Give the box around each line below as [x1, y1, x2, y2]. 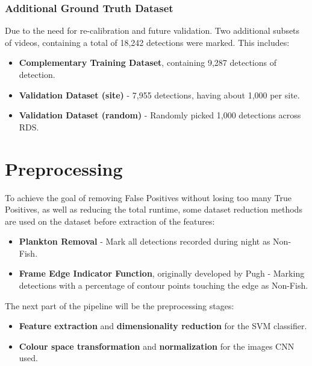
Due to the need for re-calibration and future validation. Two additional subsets [5, 24, 300, 37]
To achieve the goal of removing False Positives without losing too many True [5, 191, 292, 204]
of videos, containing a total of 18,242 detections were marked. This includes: [5, 36, 290, 48]
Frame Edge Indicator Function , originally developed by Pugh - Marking [19, 267, 305, 280]
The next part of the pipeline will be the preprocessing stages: [5, 299, 234, 312]
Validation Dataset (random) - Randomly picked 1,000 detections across [19, 109, 301, 121]
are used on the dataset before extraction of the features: [5, 214, 215, 227]
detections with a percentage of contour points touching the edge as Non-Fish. [19, 279, 308, 292]
